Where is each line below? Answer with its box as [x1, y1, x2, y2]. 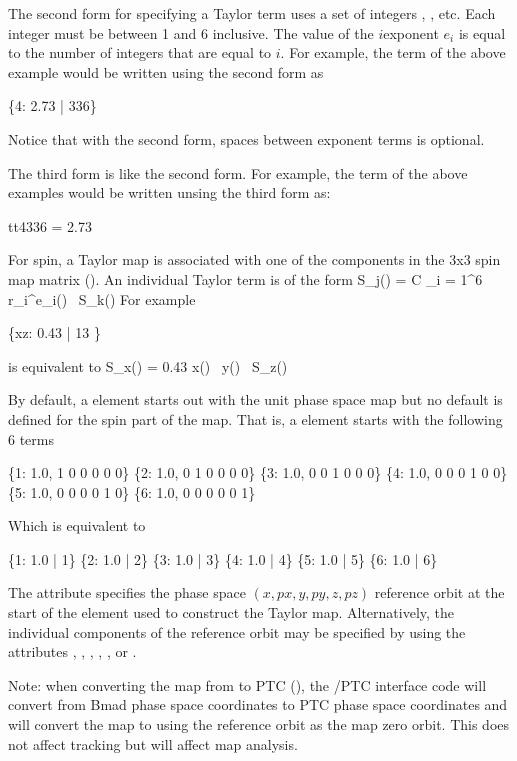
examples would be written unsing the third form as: [8, 182, 331, 203]
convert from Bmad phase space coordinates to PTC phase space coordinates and [8, 694, 508, 715]
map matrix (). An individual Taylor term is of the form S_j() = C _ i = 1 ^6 [8, 268, 483, 289]
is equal [458, 22, 506, 43]
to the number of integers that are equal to [8, 42, 272, 63]
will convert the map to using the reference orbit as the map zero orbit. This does [8, 714, 510, 735]
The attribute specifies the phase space [8, 582, 246, 603]
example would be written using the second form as [8, 61, 324, 82]
